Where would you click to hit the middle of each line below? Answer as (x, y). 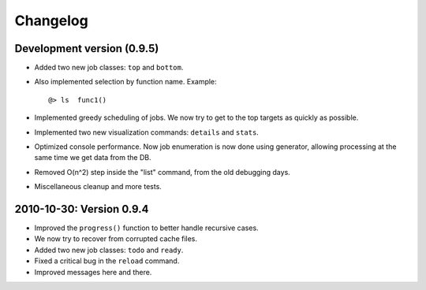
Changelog (51, 20)
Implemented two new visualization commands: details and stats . (147, 132)
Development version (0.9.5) (87, 48)
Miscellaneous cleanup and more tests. (98, 187)
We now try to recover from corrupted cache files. (116, 239)
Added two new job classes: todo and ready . (109, 250)
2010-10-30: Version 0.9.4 (82, 209)
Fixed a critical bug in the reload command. (107, 261)
